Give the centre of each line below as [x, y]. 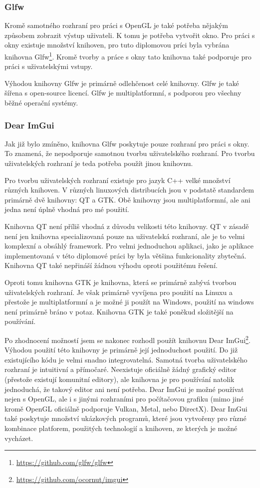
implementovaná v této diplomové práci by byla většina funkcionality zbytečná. [126, 255]
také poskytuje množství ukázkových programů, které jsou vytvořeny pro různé [126, 418]
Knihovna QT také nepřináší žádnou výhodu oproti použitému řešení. [111, 265]
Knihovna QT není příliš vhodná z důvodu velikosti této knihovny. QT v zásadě [127, 226]
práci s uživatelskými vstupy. [49, 66]
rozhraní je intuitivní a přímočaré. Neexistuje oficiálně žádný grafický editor [121, 369]
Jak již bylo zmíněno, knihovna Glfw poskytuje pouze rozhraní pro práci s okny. [127, 143]
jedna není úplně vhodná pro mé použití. [67, 209]
